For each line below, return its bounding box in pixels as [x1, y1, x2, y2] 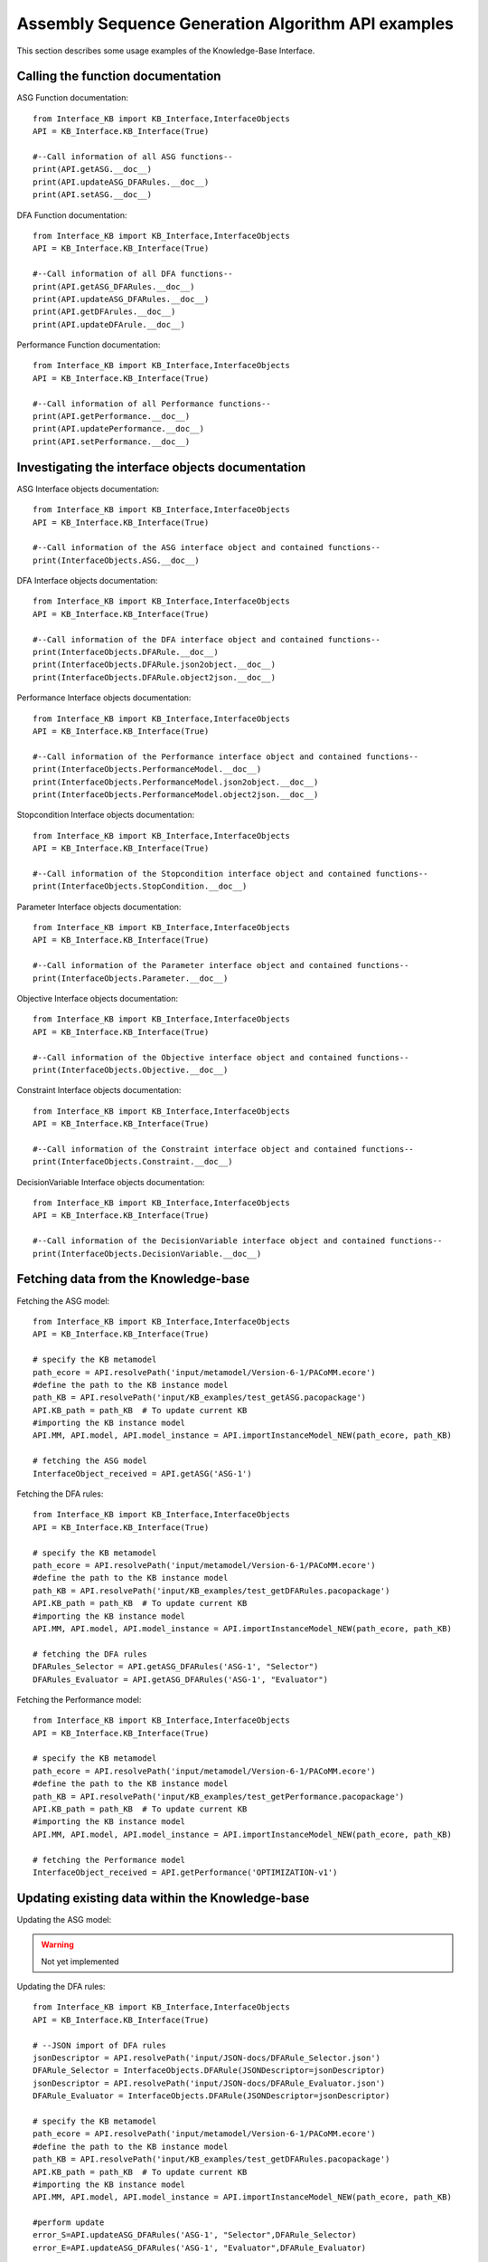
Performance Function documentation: [16, 339, 161, 350]
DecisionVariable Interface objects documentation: [16, 1176, 205, 1187]
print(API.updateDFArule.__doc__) [33, 319, 185, 329]
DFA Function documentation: [16, 209, 127, 221]
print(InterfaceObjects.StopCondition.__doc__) [33, 881, 248, 891]
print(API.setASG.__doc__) [33, 190, 153, 200]
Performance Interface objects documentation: [16, 692, 192, 703]
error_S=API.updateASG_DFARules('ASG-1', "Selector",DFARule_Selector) [33, 2230, 357, 2240]
